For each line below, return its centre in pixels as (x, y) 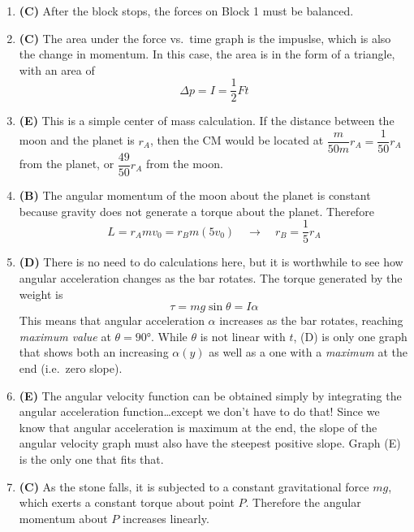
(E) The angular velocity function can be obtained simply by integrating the (210, 395)
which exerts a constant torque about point (127, 502)
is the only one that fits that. (91, 458)
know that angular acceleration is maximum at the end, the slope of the (198, 427)
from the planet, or (67, 164)
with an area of (57, 69)
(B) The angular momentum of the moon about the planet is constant (195, 195)
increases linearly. (166, 518)
